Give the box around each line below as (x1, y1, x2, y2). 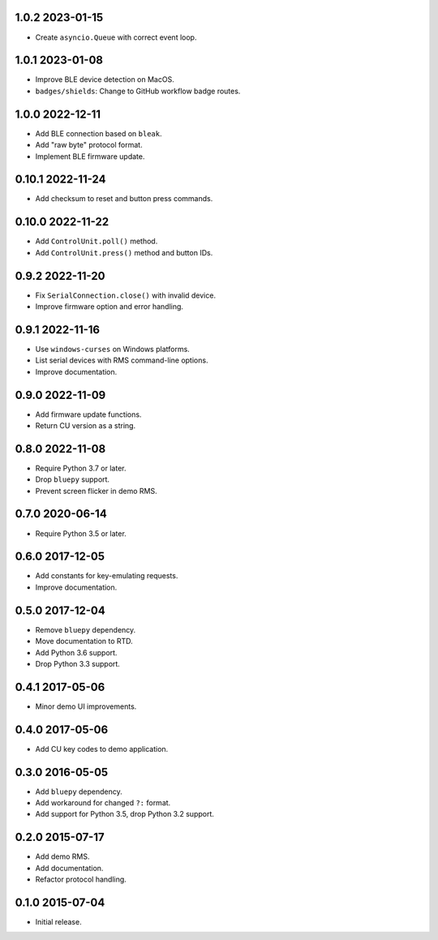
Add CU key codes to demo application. (35, 744, 169, 753)
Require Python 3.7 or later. (35, 463, 127, 473)
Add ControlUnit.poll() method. (35, 236, 158, 247)
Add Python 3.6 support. (35, 647, 118, 657)
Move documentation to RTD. (35, 637, 133, 646)
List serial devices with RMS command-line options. (35, 355, 208, 365)
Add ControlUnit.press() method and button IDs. (35, 247, 213, 257)
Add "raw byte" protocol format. (35, 140, 143, 150)
